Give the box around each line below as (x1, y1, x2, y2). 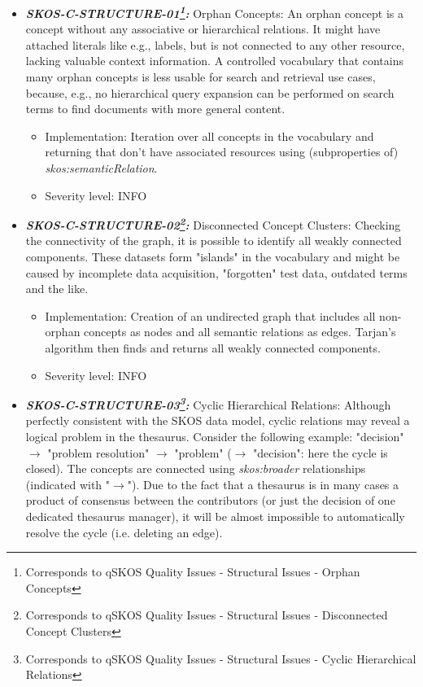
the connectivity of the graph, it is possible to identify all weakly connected (25, 232, 402, 249)
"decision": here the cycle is (253, 444, 388, 461)
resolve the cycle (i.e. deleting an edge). (25, 523, 223, 540)
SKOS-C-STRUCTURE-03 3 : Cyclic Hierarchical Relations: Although (25, 394, 391, 413)
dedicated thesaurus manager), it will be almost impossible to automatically (25, 508, 405, 524)
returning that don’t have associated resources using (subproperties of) (45, 143, 399, 160)
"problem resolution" (47, 444, 150, 461)
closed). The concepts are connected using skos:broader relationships (25, 460, 366, 477)
